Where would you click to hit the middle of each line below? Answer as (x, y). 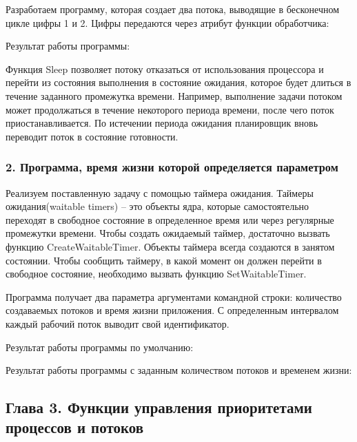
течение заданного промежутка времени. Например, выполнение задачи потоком (174, 95)
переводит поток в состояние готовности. (92, 136)
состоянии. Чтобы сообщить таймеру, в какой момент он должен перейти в (164, 260)
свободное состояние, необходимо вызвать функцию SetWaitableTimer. (156, 274)
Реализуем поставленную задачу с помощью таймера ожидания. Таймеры (160, 192)
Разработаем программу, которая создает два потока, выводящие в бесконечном (173, 9)
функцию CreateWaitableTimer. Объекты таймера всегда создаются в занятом (170, 246)
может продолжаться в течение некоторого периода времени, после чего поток (170, 109)
